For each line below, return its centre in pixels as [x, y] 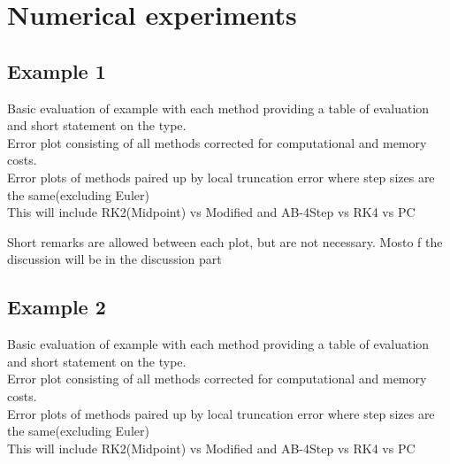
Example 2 [57, 307]
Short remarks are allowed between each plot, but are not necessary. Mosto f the [225, 241]
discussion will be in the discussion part [114, 259]
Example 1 [57, 70]
